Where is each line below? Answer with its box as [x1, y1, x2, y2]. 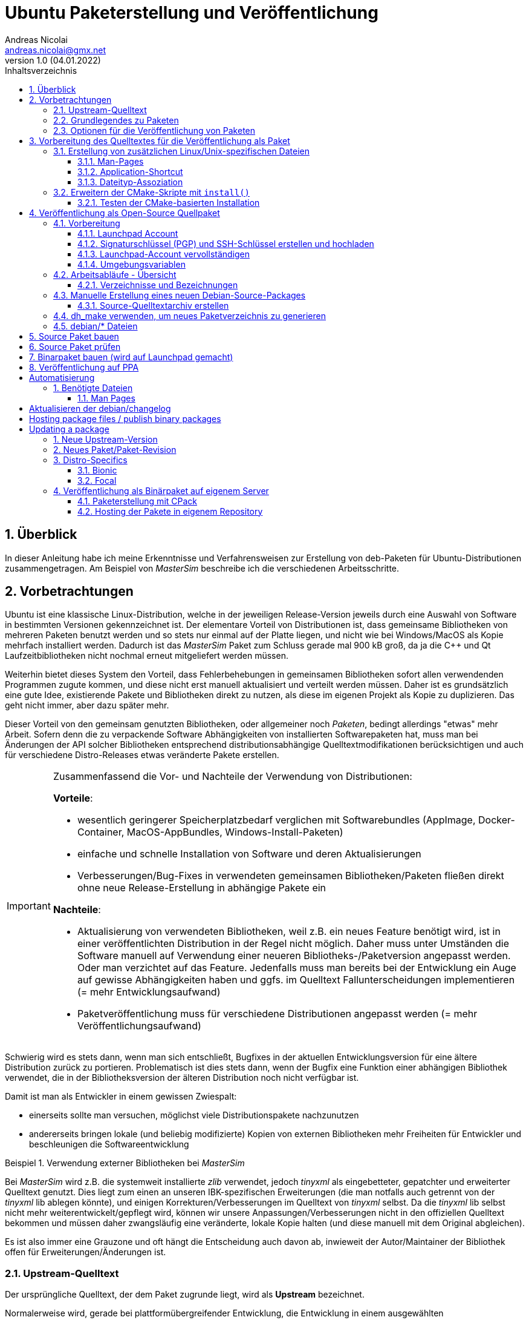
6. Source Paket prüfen [29, 341, 121, 352]
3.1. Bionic [77, 464, 117, 475]
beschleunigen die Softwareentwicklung [29, 1139, 189, 1150]
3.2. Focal [77, 475, 117, 486]
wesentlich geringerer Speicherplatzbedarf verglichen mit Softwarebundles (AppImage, [77, 814, 476, 827]
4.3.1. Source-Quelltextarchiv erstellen [77, 300, 229, 311]
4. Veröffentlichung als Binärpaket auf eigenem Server [53, 485, 269, 496]
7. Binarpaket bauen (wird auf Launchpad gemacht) [29, 351, 233, 362]
